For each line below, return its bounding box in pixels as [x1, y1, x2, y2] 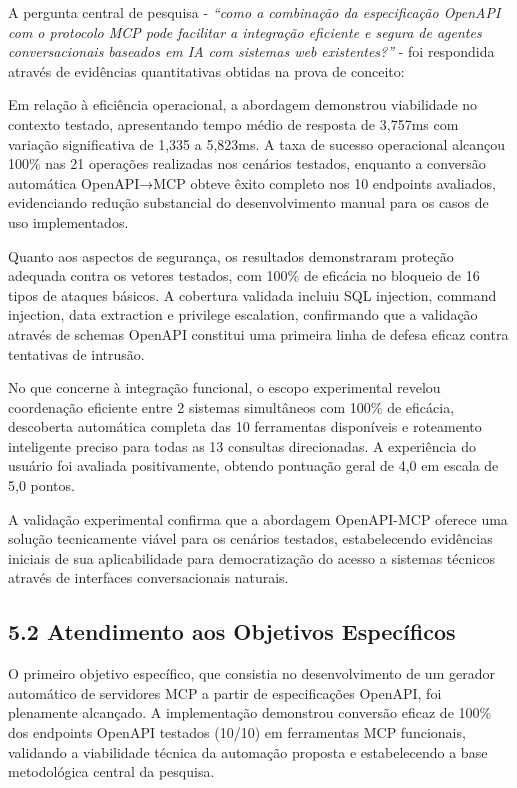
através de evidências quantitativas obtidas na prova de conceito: [8, 60, 405, 81]
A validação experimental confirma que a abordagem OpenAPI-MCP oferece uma [8, 508, 508, 529]
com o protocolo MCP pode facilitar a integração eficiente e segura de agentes [8, 21, 482, 42]
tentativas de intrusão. [8, 343, 145, 364]
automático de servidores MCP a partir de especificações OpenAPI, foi [8, 682, 442, 703]
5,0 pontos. [8, 475, 75, 496]
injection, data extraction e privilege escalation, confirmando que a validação [8, 304, 478, 325]
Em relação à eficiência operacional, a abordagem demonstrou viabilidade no [8, 94, 478, 115]
